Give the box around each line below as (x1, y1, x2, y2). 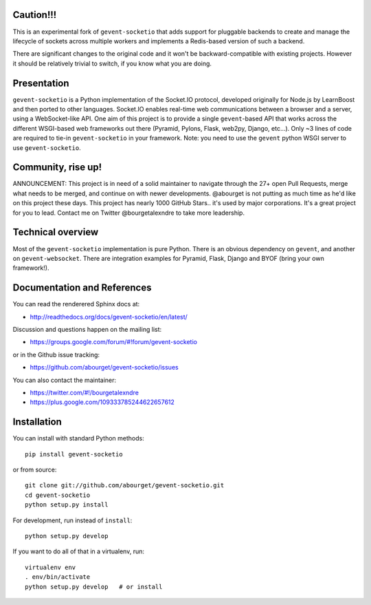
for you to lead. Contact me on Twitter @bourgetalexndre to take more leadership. (12, 209, 245, 217)
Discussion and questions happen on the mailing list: (12, 326, 162, 333)
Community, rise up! (12, 162, 102, 173)
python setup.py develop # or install (25, 582, 163, 591)
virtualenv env (25, 563, 76, 571)
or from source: (12, 465, 57, 474)
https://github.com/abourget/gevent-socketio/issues (30, 363, 179, 372)
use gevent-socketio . (12, 143, 82, 151)
